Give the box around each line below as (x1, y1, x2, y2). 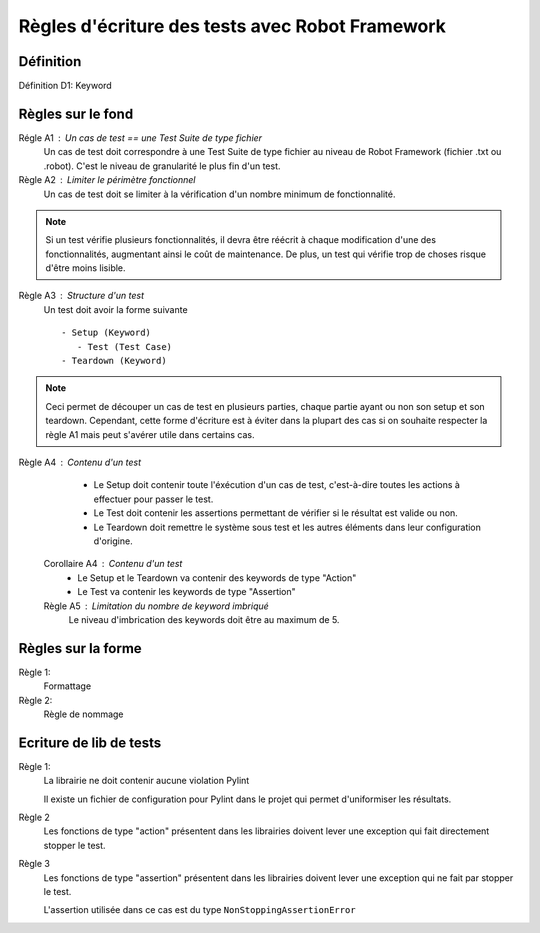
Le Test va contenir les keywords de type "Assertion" (77, 586, 297, 598)
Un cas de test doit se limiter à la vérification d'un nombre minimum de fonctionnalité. (43, 188, 396, 200)
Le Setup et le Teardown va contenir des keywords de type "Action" (77, 571, 357, 584)
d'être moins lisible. (45, 262, 126, 274)
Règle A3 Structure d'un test (18, 290, 145, 302)
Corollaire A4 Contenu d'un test (43, 558, 183, 570)
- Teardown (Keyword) (61, 355, 167, 367)
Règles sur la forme (18, 640, 142, 657)
